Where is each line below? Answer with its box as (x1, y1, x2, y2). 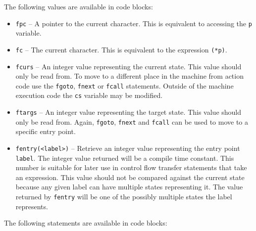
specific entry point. (15, 126, 76, 137)
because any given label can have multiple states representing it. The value (15, 182, 243, 192)
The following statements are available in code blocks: (4, 218, 167, 228)
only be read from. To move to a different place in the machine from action (15, 71, 244, 81)
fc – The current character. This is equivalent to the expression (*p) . (15, 44, 227, 54)
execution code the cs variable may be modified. (15, 90, 163, 100)
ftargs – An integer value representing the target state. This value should (15, 107, 242, 117)
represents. (15, 201, 48, 211)
